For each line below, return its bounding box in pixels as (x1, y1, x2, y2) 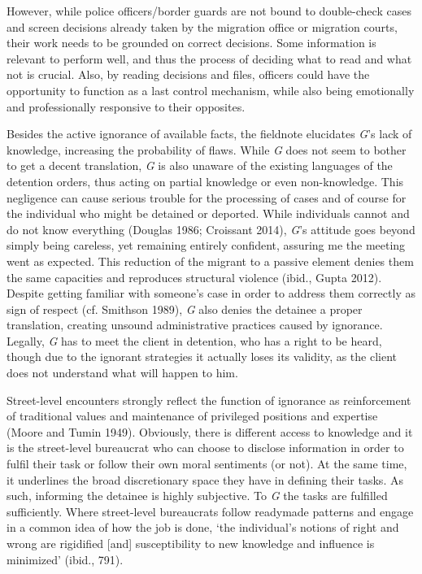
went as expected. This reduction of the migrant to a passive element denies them (7, 252, 414, 269)
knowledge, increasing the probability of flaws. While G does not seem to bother (7, 141, 407, 158)
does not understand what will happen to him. (7, 364, 238, 381)
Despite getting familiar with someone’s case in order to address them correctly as (7, 285, 415, 302)
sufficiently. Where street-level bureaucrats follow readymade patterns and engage (7, 502, 414, 520)
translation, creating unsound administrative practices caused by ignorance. (7, 316, 383, 333)
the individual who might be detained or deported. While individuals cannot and (7, 205, 410, 222)
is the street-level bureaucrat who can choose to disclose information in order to (7, 439, 404, 456)
